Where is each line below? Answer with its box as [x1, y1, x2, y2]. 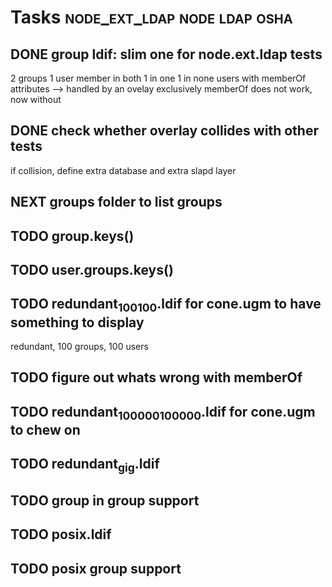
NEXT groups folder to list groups [10, 194, 223, 211]
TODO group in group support [10, 492, 200, 509]
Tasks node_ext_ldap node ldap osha [10, 6, 293, 29]
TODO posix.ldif [10, 526, 112, 543]
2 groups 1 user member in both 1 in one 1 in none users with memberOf [10, 72, 307, 84]
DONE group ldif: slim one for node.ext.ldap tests [10, 46, 323, 63]
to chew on [10, 421, 81, 438]
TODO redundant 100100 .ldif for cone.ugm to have [10, 296, 322, 315]
